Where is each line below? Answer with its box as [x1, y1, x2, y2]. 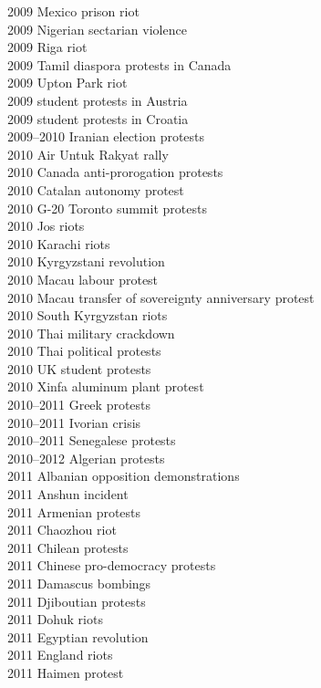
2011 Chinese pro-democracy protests [7, 556, 216, 575]
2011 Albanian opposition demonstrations [7, 466, 240, 485]
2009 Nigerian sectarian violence [7, 19, 187, 38]
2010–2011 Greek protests [7, 395, 151, 414]
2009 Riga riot [7, 37, 88, 57]
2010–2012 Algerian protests [7, 448, 165, 467]
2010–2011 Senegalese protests [7, 431, 176, 450]
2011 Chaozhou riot [7, 520, 117, 539]
